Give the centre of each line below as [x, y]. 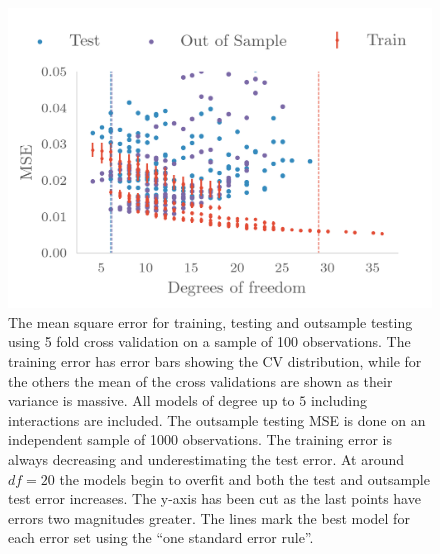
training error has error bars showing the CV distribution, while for [215, 360]
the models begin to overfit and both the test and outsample [244, 478]
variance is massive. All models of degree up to [151, 400]
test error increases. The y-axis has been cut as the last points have [214, 498]
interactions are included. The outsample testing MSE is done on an [217, 419]
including [338, 400]
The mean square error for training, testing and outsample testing [210, 321]
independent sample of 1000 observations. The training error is [200, 439]
